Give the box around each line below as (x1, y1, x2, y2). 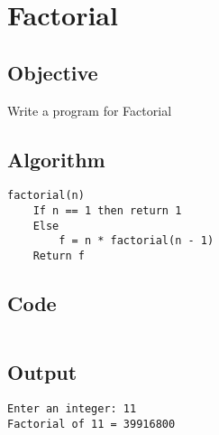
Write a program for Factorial (7, 100, 172, 119)
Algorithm (7, 145, 105, 173)
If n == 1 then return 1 (32, 204, 182, 218)
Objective (7, 58, 98, 86)
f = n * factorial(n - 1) (59, 234, 214, 248)
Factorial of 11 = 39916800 (7, 417, 176, 430)
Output (7, 358, 78, 386)
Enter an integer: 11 (7, 402, 137, 416)
